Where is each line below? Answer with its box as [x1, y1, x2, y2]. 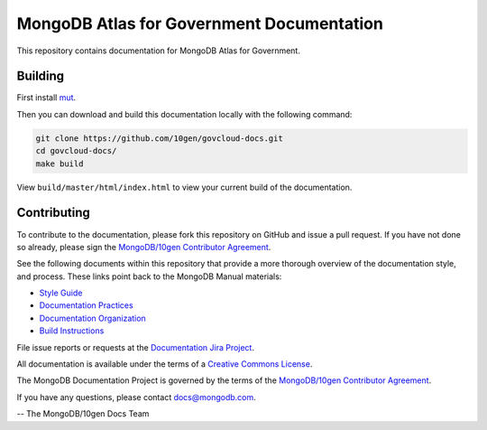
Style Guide [39, 287, 83, 298]
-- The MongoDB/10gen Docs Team [16, 408, 150, 419]
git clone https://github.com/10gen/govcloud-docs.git [35, 133, 283, 144]
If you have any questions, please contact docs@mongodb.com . [16, 391, 256, 402]
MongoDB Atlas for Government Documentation [16, 14, 383, 33]
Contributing [16, 205, 90, 220]
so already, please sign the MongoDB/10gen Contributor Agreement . [16, 241, 271, 252]
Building [16, 69, 65, 84]
